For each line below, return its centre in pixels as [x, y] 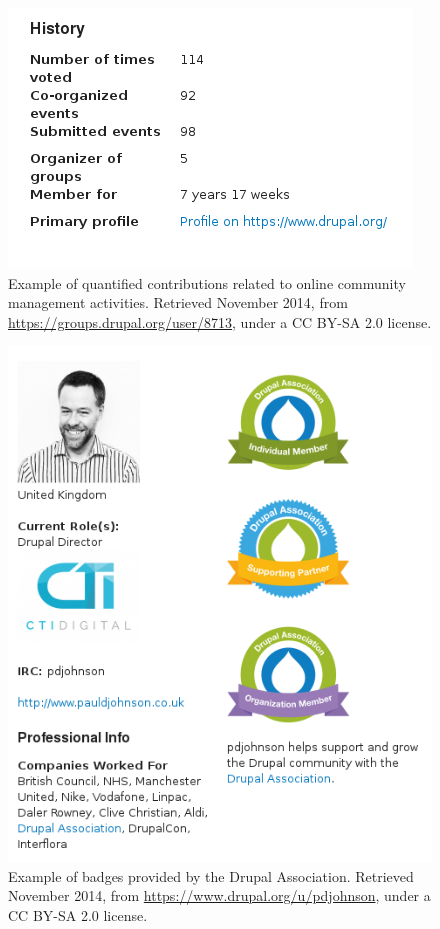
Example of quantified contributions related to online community [207, 282]
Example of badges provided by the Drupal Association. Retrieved [211, 875]
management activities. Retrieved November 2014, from [178, 302]
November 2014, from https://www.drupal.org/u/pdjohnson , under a [219, 895]
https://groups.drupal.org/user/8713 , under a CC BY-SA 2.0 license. [220, 321]
